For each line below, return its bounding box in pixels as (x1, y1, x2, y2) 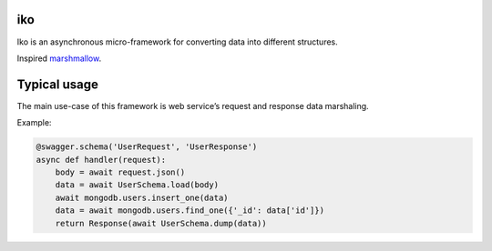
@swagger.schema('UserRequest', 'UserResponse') (36, 142, 258, 152)
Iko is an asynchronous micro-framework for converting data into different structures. (16, 36, 339, 47)
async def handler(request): (36, 155, 167, 165)
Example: (16, 117, 52, 128)
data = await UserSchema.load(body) (55, 180, 219, 190)
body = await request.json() (55, 166, 186, 177)
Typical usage (16, 76, 99, 92)
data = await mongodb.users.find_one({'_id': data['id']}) (55, 206, 325, 216)
